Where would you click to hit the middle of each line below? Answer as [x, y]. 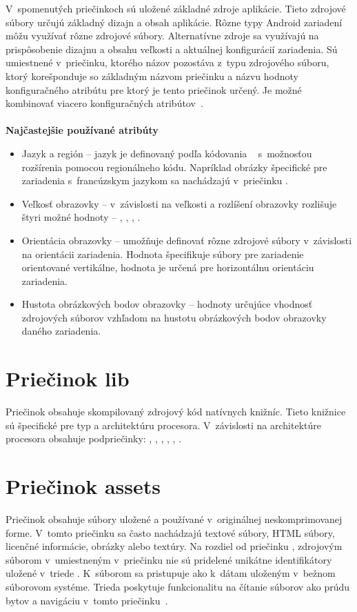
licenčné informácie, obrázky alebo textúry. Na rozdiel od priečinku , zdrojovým [174, 546]
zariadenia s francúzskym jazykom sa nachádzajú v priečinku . [155, 180]
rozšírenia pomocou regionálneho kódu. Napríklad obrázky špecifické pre [174, 167]
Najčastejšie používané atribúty [82, 130]
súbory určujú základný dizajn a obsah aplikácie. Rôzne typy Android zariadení [174, 22]
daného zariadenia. [61, 331]
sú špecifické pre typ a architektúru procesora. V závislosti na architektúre [163, 425]
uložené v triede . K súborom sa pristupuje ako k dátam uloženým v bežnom [171, 573]
